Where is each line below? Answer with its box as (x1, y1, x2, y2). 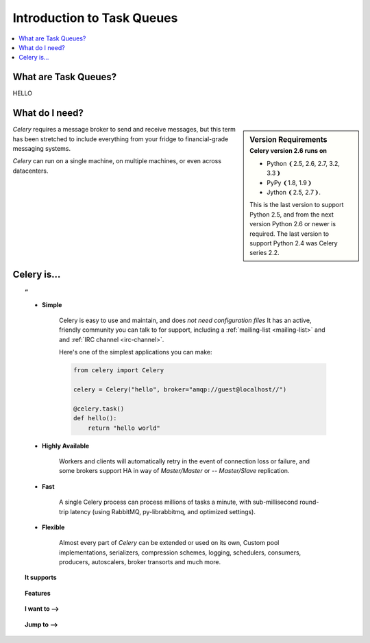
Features (25, 589, 51, 597)
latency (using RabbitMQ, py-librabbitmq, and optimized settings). (69, 507, 256, 515)
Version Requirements (249, 135, 328, 145)
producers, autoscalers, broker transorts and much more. (59, 558, 221, 566)
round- (299, 498, 319, 507)
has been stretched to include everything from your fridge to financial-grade (12, 134, 229, 143)
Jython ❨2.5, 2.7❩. (267, 188, 321, 196)
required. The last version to (249, 230, 330, 238)
